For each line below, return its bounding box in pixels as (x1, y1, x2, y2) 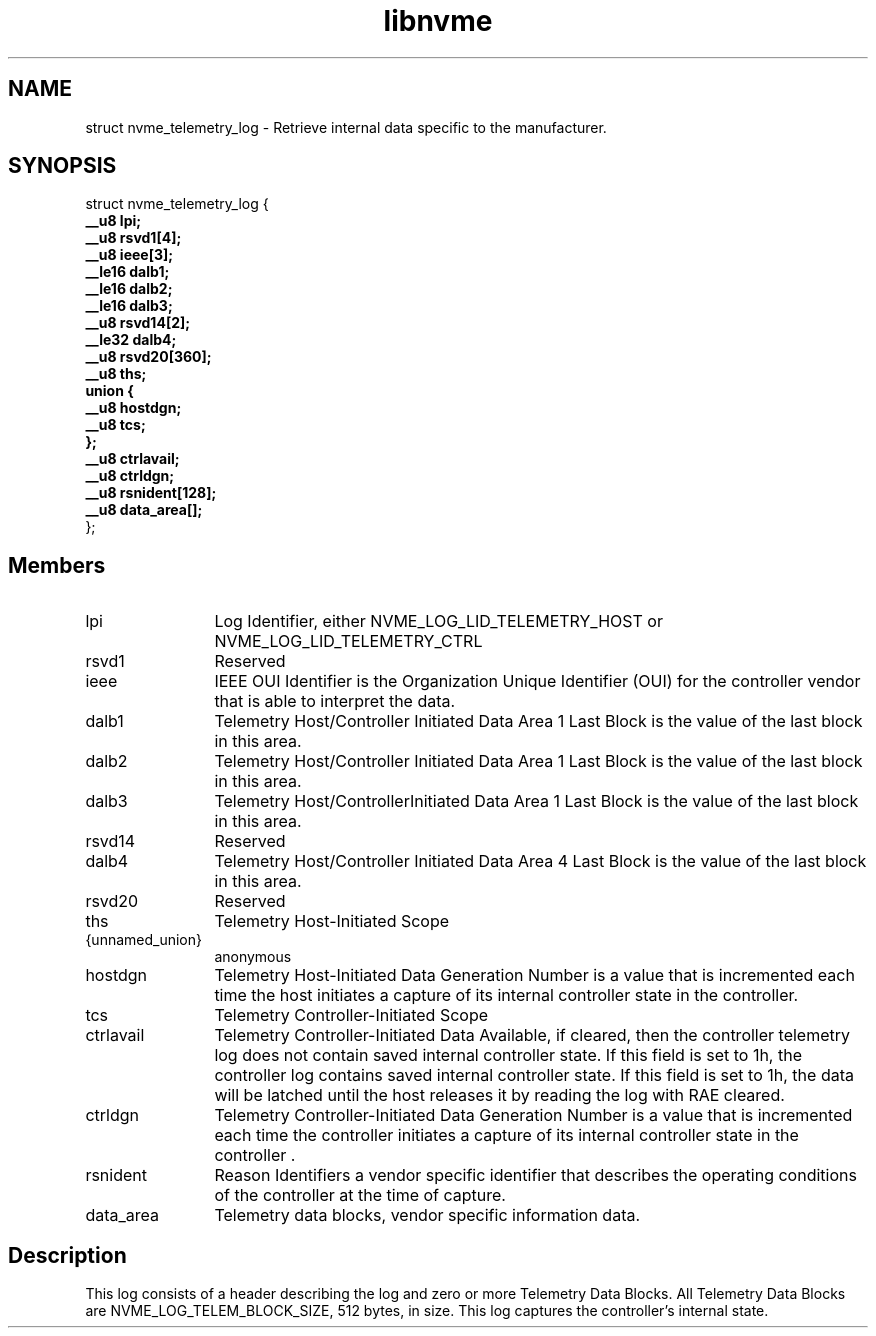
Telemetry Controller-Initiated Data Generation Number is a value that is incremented (214, 1105, 853, 1126)
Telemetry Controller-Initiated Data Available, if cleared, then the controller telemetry (214, 1025, 851, 1046)
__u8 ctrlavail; (85, 450, 180, 468)
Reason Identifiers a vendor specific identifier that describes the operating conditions (214, 1165, 857, 1186)
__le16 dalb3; (85, 297, 173, 315)
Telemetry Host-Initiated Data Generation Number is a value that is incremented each (214, 965, 855, 986)
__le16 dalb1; (85, 263, 170, 281)
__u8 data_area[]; (85, 501, 203, 519)
